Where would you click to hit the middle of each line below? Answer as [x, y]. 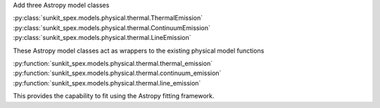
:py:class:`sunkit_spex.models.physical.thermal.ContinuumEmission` [112, 27]
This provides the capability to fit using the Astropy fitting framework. [114, 96]
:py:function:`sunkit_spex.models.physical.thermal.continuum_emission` [117, 73]
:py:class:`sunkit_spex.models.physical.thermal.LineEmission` [102, 38]
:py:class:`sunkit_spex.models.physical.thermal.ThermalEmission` [108, 18]
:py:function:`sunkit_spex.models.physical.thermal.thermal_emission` [113, 63]
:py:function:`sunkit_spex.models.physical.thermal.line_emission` [107, 83]
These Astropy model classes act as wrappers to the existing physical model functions [139, 50]
